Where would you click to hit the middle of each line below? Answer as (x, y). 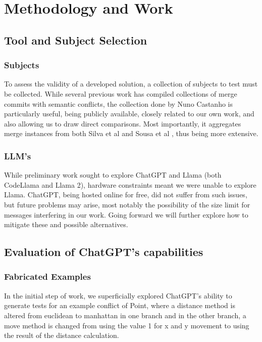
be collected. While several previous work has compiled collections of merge (121, 93)
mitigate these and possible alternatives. (66, 224)
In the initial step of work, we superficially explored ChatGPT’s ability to (118, 295)
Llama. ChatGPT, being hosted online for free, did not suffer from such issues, (126, 195)
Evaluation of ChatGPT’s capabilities (104, 252)
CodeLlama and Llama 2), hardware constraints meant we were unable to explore (130, 184)
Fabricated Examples (47, 276)
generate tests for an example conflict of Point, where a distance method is (120, 305)
